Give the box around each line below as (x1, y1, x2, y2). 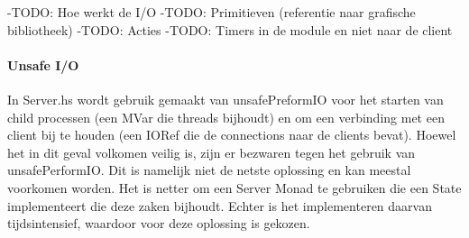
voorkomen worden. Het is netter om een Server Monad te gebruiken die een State (7, 178, 462, 197)
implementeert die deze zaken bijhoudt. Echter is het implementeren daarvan (7, 196, 432, 215)
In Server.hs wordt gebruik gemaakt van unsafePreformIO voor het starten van (7, 89, 444, 108)
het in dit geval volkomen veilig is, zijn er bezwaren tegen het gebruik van (7, 142, 416, 161)
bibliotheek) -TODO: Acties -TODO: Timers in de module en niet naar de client (7, 20, 453, 39)
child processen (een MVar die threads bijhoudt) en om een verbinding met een (7, 107, 445, 126)
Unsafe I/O (7, 55, 79, 74)
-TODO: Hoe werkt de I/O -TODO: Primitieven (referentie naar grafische (7, 3, 416, 21)
